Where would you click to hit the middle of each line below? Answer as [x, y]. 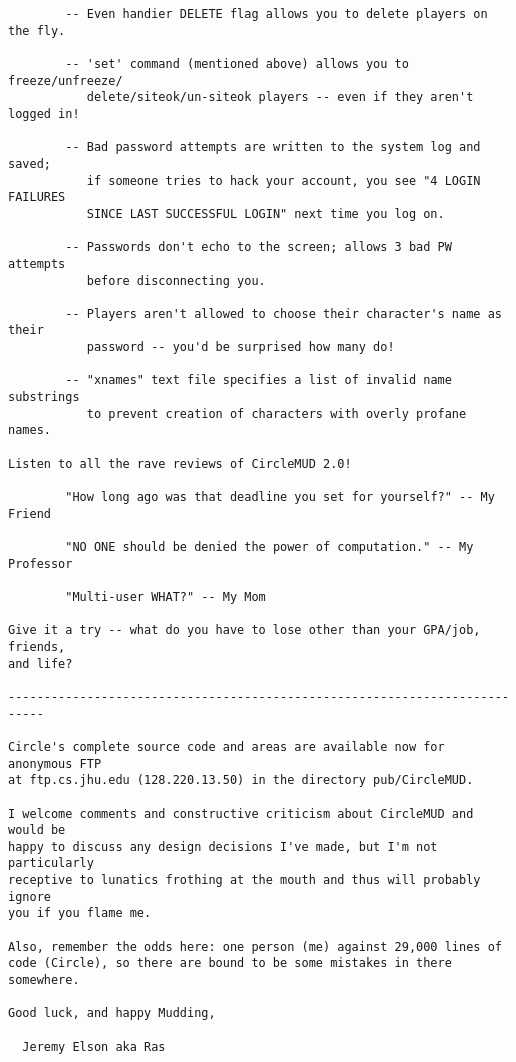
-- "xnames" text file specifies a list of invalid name [258, 380]
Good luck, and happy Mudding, [112, 1013]
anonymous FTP [55, 763]
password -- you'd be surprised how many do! [240, 347]
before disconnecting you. [176, 280]
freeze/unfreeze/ [65, 80]
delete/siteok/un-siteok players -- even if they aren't [280, 97]
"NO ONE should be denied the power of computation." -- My [269, 547]
